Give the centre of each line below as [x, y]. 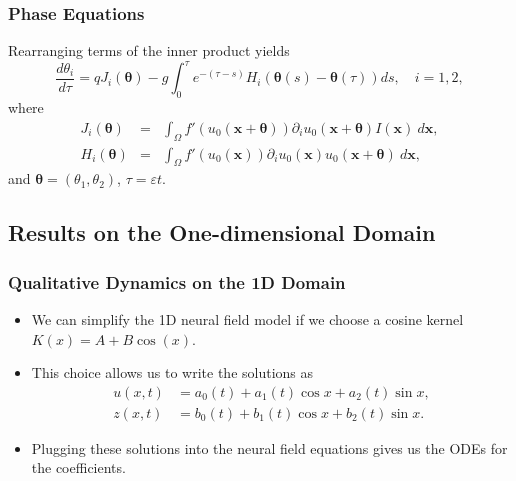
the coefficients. [78, 467]
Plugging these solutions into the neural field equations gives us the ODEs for [269, 447]
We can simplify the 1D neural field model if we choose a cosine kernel [247, 318]
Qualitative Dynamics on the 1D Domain [177, 281]
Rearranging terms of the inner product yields [149, 50]
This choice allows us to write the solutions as [172, 372]
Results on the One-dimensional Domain [222, 232]
